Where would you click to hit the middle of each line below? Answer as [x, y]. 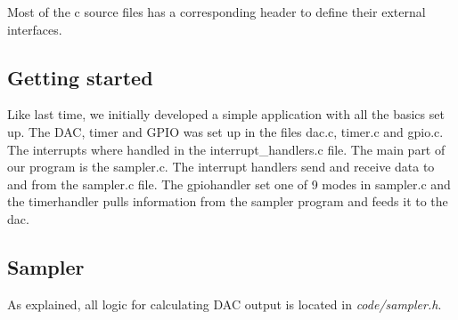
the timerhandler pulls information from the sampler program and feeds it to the [228, 201]
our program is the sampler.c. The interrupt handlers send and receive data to [221, 167]
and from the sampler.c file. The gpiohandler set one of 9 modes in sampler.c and [229, 184]
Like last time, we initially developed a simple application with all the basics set [226, 114]
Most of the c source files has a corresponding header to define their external [217, 12]
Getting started [80, 77]
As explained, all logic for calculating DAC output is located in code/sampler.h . [225, 304]
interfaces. [35, 29]
